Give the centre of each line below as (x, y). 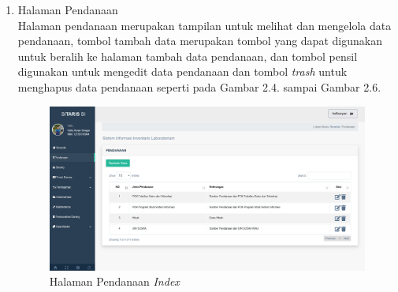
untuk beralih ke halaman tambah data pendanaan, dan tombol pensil (188, 56)
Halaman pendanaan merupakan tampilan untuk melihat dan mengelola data (205, 25)
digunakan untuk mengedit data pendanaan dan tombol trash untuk (182, 71)
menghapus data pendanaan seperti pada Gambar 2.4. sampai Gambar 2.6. (199, 86)
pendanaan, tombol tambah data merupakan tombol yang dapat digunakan (200, 41)
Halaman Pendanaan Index (114, 281)
